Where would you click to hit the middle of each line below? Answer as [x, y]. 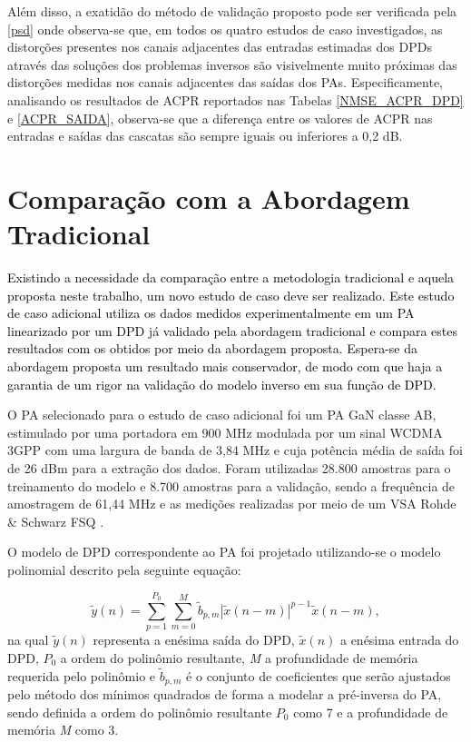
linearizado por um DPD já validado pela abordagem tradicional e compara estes [233, 330]
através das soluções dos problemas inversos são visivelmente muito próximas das [232, 64]
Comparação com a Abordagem [209, 198]
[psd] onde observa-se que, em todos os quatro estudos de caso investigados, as [225, 29]
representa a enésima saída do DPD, [194, 640]
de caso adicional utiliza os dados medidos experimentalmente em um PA [211, 313]
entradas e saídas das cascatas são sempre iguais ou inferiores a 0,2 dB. [205, 136]
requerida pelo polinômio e [82, 675]
